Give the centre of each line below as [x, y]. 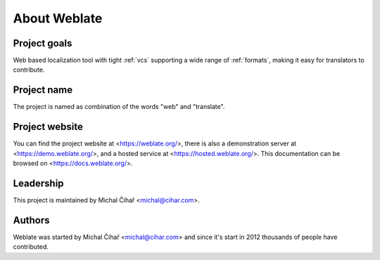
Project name [43, 90]
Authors [31, 220]
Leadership [38, 183]
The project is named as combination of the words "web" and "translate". [119, 107]
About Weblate [58, 18]
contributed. [31, 247]
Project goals [43, 43]
